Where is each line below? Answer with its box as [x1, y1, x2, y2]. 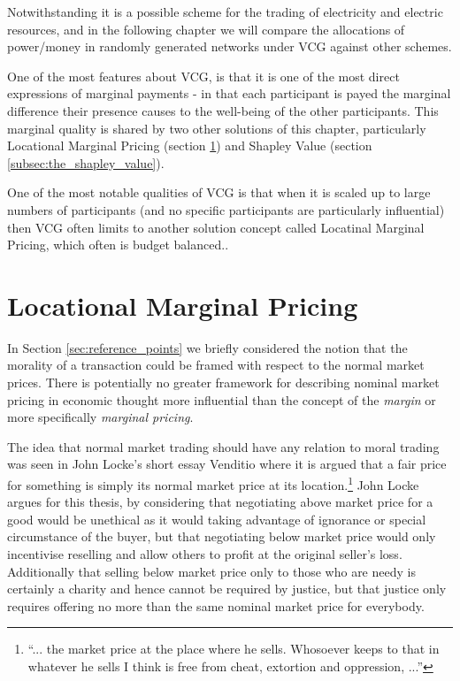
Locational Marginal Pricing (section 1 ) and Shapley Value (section [7, 136, 372, 155]
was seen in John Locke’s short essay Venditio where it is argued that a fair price [7, 455, 447, 473]
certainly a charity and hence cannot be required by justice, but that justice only [7, 579, 447, 598]
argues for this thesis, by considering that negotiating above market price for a [7, 493, 433, 511]
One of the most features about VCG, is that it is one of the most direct [7, 66, 400, 85]
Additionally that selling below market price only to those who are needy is [7, 562, 416, 580]
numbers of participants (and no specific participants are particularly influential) [7, 200, 445, 218]
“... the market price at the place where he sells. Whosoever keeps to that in [27, 639, 440, 658]
